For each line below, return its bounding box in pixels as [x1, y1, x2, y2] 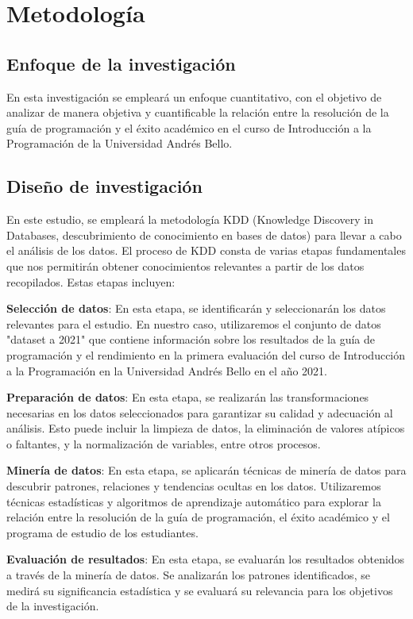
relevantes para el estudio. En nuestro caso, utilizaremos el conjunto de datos [6, 315, 381, 332]
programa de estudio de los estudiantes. [6, 524, 199, 540]
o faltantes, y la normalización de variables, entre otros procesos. [6, 435, 321, 452]
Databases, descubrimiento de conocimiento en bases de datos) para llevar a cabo [6, 226, 402, 243]
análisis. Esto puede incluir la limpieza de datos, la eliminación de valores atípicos [6, 420, 405, 436]
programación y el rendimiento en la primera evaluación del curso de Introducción [6, 346, 406, 363]
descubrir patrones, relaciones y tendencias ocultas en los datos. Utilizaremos [6, 478, 381, 494]
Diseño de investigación [6, 174, 203, 198]
